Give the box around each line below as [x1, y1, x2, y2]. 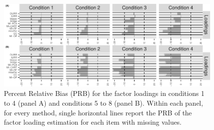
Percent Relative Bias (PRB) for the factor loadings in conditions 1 [4, 88, 205, 98]
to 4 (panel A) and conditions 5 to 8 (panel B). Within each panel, [4, 98, 203, 108]
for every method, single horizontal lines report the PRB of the [4, 107, 192, 117]
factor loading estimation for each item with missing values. [4, 117, 182, 127]
